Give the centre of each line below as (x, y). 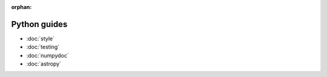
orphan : (21, 7)
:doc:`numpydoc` (48, 55)
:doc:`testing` (43, 47)
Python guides (39, 24)
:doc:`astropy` (44, 64)
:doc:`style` (40, 38)
